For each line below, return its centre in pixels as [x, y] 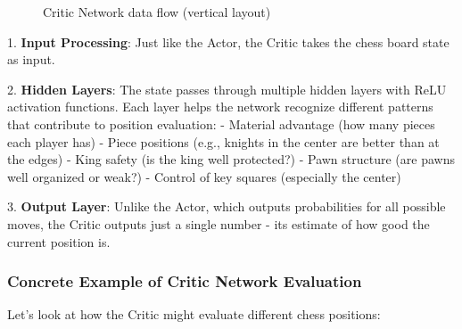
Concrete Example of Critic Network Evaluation [185, 281]
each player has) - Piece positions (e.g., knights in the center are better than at [223, 141]
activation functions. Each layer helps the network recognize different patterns [220, 107]
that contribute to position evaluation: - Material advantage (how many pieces [221, 123]
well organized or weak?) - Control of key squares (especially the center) [204, 176]
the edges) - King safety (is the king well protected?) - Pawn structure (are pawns [231, 159]
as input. [31, 59]
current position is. [59, 241]
